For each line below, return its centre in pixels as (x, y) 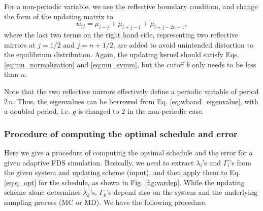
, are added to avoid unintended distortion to (183, 44)
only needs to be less (224, 64)
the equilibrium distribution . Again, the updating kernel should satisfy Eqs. (122, 54)
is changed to (98, 111)
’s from (240, 162)
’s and (211, 162)
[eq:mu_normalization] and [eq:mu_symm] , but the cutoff (94, 64)
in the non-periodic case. (166, 111)
